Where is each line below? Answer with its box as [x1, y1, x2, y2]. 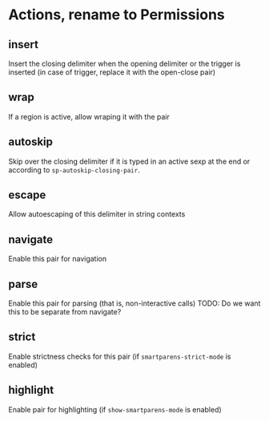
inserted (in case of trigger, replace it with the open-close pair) [8, 67, 216, 77]
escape [8, 189, 46, 202]
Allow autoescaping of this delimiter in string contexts [8, 209, 186, 219]
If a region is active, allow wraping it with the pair [8, 112, 170, 121]
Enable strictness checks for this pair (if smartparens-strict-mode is [8, 351, 231, 361]
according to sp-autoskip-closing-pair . [8, 164, 140, 174]
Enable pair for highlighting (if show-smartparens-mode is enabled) [8, 404, 222, 414]
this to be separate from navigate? [8, 307, 122, 317]
